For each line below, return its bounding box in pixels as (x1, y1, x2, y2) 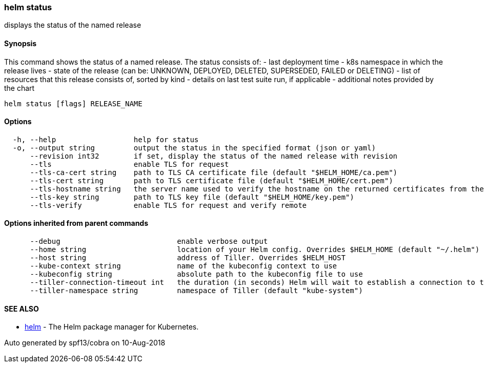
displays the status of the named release (4, 21, 142, 30)
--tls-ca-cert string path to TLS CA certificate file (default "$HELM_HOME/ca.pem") (30, 168, 398, 177)
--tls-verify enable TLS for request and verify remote (30, 201, 307, 209)
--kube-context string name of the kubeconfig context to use (30, 262, 337, 271)
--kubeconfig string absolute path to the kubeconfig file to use (30, 270, 363, 279)
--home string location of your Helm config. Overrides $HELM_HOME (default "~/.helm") (30, 245, 480, 254)
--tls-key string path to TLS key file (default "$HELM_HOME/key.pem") (30, 192, 354, 201)
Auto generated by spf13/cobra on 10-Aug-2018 (4, 338, 166, 347)
